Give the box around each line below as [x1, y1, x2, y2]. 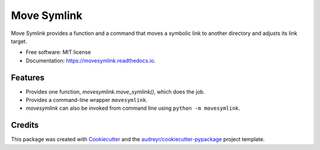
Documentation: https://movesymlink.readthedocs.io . [25, 57, 156, 64]
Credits [11, 120, 39, 130]
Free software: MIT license [25, 49, 91, 56]
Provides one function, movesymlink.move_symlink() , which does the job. [25, 88, 205, 95]
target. [11, 37, 27, 44]
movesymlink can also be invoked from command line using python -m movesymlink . [25, 104, 241, 112]
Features [11, 72, 44, 82]
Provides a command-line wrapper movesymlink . [25, 97, 148, 104]
